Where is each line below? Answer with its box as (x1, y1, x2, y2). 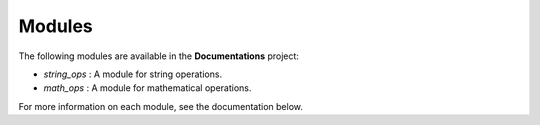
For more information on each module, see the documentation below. (18, 100, 304, 112)
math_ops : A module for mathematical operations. (43, 82, 252, 94)
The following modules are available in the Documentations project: (18, 50, 300, 62)
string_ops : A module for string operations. (43, 68, 223, 80)
